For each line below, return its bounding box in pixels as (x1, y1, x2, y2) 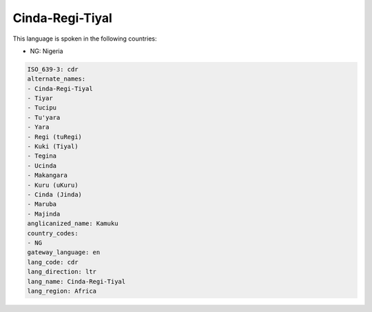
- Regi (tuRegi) (27, 133, 83, 141)
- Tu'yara (27, 114, 61, 121)
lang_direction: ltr (27, 268, 96, 275)
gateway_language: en (27, 249, 101, 256)
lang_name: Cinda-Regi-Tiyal (27, 278, 126, 285)
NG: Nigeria (30, 47, 63, 55)
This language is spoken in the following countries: (12, 34, 157, 43)
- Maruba (27, 200, 57, 208)
